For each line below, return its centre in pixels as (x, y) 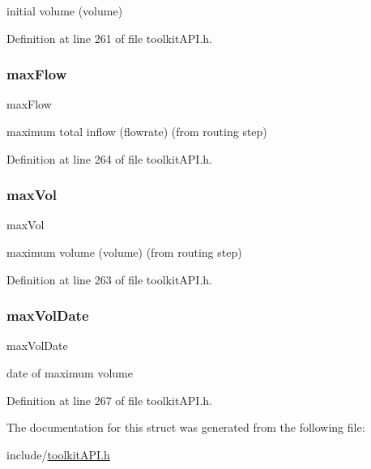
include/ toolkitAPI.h (58, 454)
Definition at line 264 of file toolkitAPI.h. (109, 158)
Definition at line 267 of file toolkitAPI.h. (109, 400)
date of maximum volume (70, 373)
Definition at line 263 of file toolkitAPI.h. (109, 279)
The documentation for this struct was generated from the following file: (186, 427)
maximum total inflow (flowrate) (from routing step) (137, 131)
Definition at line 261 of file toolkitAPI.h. (109, 38)
